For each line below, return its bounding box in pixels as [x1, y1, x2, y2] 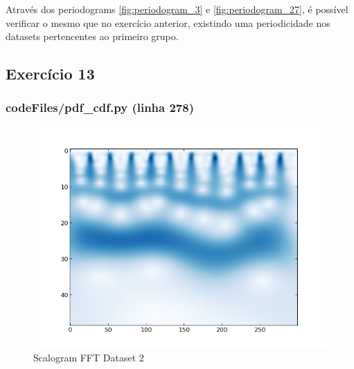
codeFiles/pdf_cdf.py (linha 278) [6, 99, 194, 116]
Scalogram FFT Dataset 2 [33, 350, 144, 364]
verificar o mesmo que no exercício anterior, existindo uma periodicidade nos [6, 15, 330, 30]
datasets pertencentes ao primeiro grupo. [6, 29, 179, 44]
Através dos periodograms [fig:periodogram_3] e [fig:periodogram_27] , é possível [6, 2, 348, 16]
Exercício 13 [6, 63, 95, 84]
